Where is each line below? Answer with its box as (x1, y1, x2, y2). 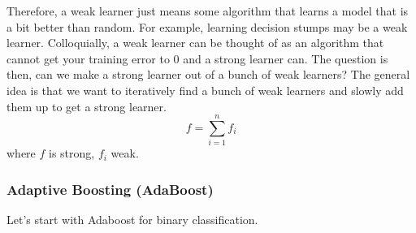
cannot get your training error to (6, 50, 170, 67)
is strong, (49, 145, 95, 162)
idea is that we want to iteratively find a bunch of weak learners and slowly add (6, 81, 404, 98)
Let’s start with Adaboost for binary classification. (6, 211, 258, 228)
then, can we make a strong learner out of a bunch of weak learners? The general (6, 66, 410, 83)
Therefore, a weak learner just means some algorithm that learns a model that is (6, 2, 409, 19)
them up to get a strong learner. (6, 97, 167, 114)
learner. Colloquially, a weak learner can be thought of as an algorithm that (6, 34, 384, 51)
